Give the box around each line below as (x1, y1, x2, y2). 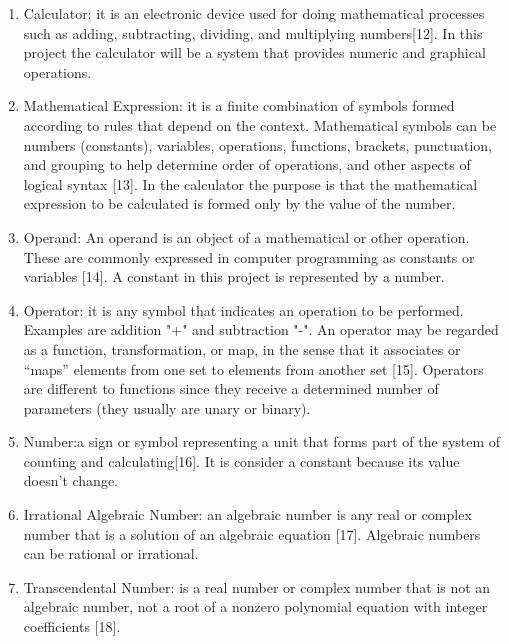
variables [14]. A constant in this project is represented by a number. (23, 266, 445, 287)
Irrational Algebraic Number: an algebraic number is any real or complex (23, 504, 472, 525)
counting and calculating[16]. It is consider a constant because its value (23, 450, 460, 471)
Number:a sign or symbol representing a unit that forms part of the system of (23, 431, 501, 452)
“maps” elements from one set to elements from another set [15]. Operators (23, 358, 484, 379)
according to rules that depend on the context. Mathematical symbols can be (23, 114, 497, 135)
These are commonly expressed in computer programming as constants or (23, 246, 475, 267)
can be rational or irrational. (23, 543, 199, 564)
